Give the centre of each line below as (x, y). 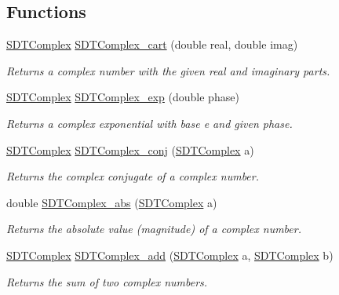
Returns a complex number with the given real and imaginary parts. (168, 70)
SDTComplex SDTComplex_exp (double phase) (123, 97)
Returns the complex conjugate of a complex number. (133, 176)
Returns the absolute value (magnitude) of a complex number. (154, 229)
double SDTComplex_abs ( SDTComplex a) (112, 202)
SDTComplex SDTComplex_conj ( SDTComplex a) (130, 149)
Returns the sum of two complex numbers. (107, 281)
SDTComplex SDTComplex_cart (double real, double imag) (152, 44)
